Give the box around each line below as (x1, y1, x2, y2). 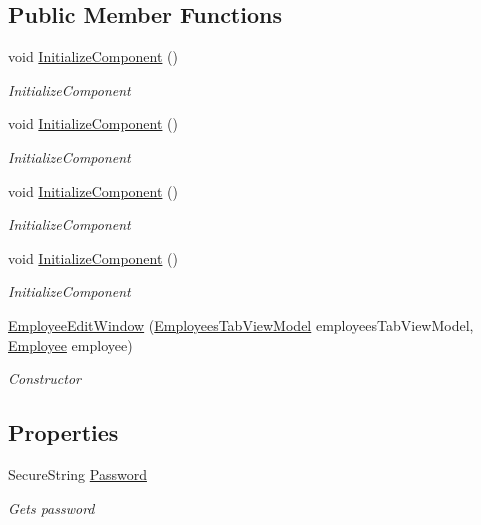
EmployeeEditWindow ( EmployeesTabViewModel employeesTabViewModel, (8, 314, 474, 335)
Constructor (8, 368, 81, 389)
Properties (8, 417, 119, 448)
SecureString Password (8, 463, 147, 484)
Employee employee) (8, 334, 133, 355)
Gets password (8, 497, 95, 518)
